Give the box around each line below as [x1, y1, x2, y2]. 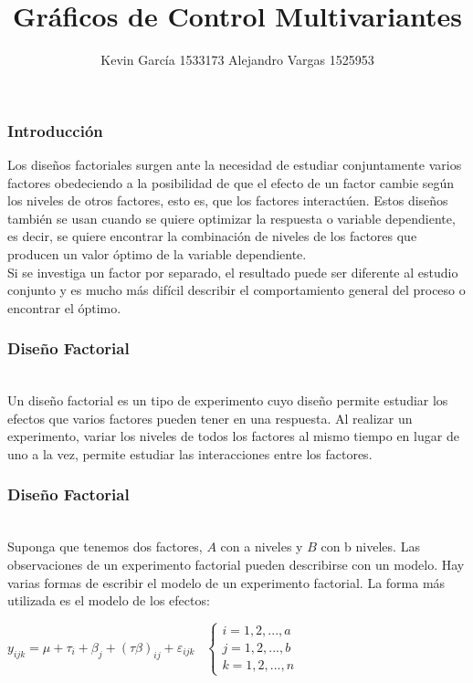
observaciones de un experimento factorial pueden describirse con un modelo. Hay [7, 554, 465, 573]
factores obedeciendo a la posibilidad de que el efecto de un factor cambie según [7, 173, 455, 192]
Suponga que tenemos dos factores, [7, 537, 203, 556]
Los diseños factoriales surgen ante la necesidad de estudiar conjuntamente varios [7, 155, 462, 174]
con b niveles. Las [321, 537, 420, 556]
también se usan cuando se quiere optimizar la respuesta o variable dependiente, [7, 208, 456, 227]
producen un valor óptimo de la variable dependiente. [7, 244, 307, 263]
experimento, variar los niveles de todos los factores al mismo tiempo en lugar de [7, 426, 459, 446]
